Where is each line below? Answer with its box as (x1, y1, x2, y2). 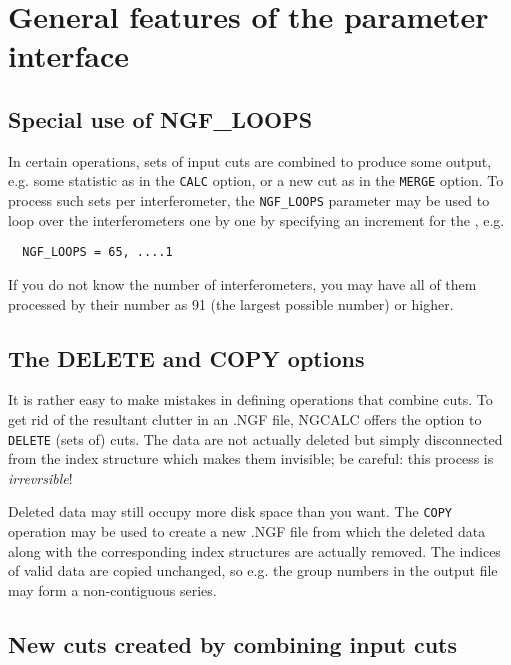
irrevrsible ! (8, 467, 73, 488)
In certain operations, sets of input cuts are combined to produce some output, (8, 150, 492, 171)
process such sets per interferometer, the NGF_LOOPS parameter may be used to (8, 190, 490, 211)
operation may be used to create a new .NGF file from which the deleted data (8, 521, 486, 541)
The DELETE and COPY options (8, 342, 365, 373)
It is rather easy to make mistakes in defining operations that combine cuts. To (8, 389, 493, 410)
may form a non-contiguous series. (8, 579, 217, 600)
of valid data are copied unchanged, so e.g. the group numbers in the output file (8, 560, 498, 581)
